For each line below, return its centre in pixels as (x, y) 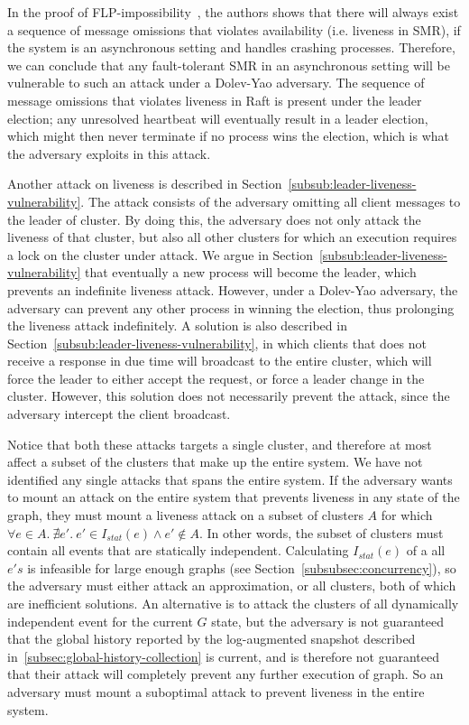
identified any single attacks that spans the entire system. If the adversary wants (230, 479)
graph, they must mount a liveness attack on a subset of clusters (185, 515)
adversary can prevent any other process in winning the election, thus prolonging (231, 307)
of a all (426, 550)
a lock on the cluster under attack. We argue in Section (160, 254)
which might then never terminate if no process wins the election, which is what (228, 136)
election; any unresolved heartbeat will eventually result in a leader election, (218, 118)
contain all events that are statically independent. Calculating (178, 550)
